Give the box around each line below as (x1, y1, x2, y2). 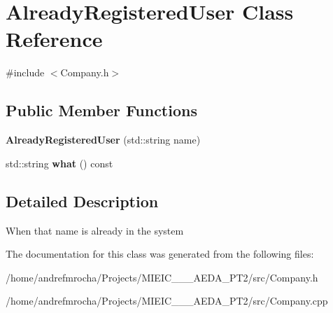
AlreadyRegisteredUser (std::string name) (6, 132, 201, 147)
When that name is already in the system (6, 223, 184, 237)
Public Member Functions (6, 99, 197, 121)
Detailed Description (6, 190, 159, 211)
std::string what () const (6, 155, 113, 170)
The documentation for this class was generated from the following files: (6, 246, 314, 261)
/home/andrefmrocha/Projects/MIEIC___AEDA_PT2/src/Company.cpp (6, 293, 328, 308)
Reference (6, 25, 103, 53)
